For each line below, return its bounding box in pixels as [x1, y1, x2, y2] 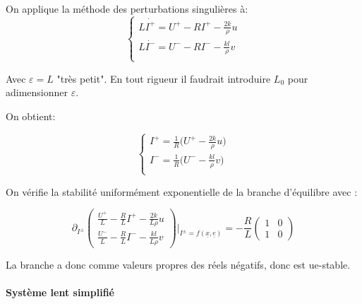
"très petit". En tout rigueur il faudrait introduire [56, 71, 271, 86]
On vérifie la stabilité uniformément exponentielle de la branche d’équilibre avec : [6, 184, 358, 199]
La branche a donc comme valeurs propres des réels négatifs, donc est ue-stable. [6, 257, 351, 271]
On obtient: [6, 108, 56, 123]
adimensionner [6, 85, 68, 100]
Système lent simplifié [6, 284, 114, 299]
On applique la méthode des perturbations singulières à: [6, 1, 248, 16]
